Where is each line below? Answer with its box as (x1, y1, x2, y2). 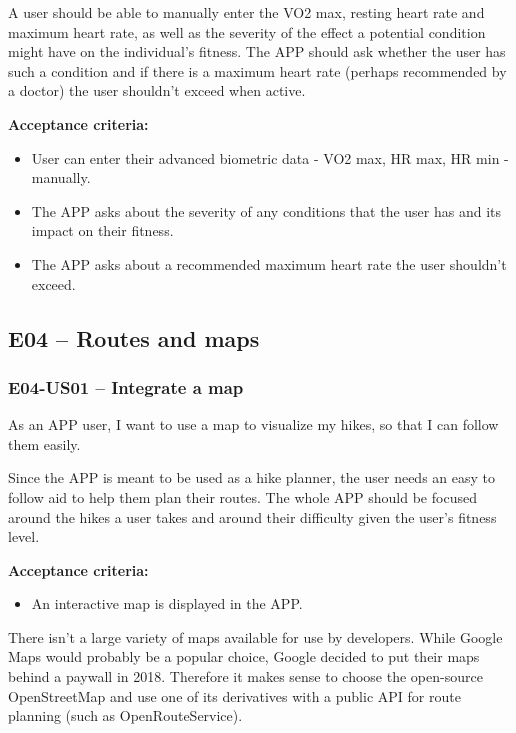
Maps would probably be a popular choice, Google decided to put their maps (8, 646, 480, 667)
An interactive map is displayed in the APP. (31, 593, 303, 614)
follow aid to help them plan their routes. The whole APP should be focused (8, 486, 477, 507)
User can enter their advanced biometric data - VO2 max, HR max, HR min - (31, 147, 509, 168)
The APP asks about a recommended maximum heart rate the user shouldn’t (31, 253, 507, 274)
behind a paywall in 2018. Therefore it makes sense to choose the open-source (8, 666, 483, 687)
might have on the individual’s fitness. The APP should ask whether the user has (8, 41, 506, 62)
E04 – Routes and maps (8, 322, 260, 353)
